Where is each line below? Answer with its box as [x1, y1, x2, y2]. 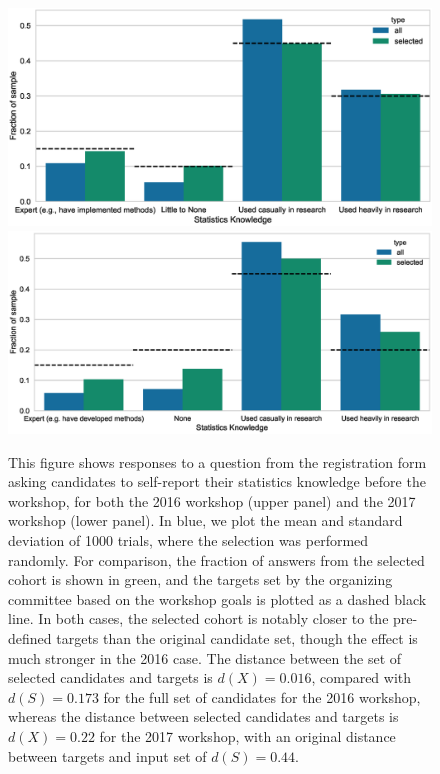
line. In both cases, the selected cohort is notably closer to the [8, 608, 389, 629]
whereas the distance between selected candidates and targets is [8, 706, 399, 727]
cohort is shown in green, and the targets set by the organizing [8, 569, 393, 590]
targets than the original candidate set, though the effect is [56, 628, 418, 649]
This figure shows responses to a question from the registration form [8, 451, 427, 472]
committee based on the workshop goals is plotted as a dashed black [8, 588, 427, 609]
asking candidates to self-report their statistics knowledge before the [8, 471, 426, 492]
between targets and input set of [8, 745, 207, 766]
